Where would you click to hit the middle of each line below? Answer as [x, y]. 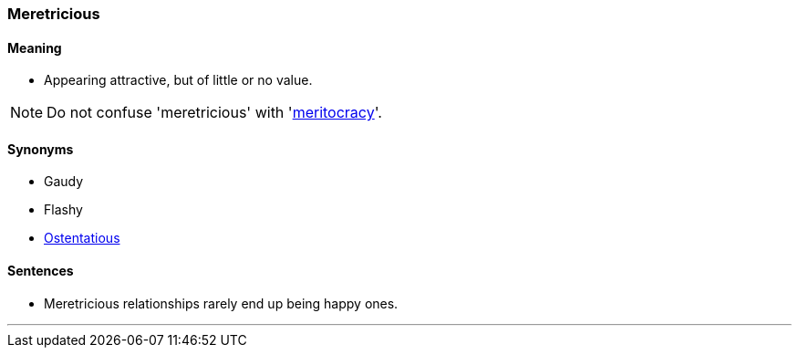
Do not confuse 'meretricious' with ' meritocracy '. [214, 113]
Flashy [63, 210]
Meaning [35, 47]
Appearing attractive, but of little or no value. [178, 80]
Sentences [41, 271]
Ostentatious [82, 238]
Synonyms [41, 149]
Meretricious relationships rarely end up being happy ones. [221, 303]
